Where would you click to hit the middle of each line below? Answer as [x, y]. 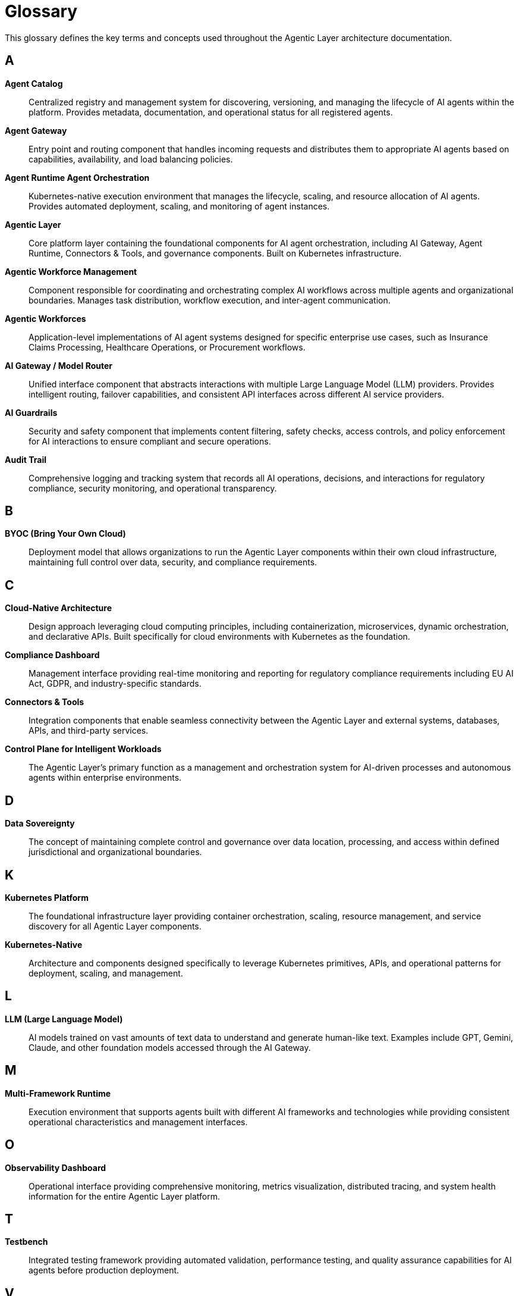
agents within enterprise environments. [105, 778]
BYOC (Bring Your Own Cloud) [65, 534]
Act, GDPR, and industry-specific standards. [115, 684]
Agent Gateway [36, 130]
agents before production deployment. [104, 1270]
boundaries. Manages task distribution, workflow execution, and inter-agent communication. [210, 300]
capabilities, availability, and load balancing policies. [131, 159]
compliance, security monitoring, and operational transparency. [153, 488]
